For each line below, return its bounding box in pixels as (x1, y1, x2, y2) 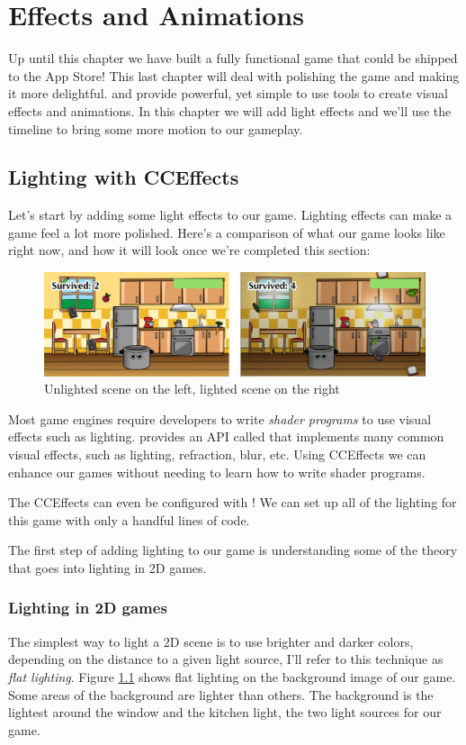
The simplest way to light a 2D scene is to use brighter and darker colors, (8, 631, 414, 650)
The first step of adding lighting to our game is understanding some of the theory (8, 541, 458, 559)
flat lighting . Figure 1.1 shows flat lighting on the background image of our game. (8, 667, 456, 686)
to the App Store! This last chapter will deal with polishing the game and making (8, 66, 460, 85)
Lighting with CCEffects (8, 163, 239, 191)
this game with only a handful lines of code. (8, 510, 250, 529)
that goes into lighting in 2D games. (8, 558, 207, 577)
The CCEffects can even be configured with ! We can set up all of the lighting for (8, 493, 457, 512)
